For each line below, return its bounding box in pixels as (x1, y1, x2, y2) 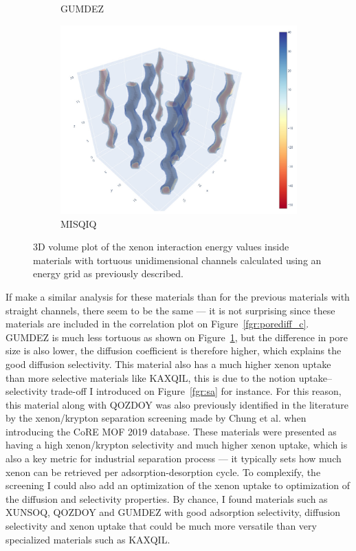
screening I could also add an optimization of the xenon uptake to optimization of (5, 478, 351, 493)
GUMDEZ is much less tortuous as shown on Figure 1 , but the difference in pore (5, 329, 348, 344)
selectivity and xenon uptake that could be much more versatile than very (5, 519, 317, 533)
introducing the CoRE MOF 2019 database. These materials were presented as (5, 424, 337, 438)
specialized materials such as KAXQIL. (5, 532, 170, 546)
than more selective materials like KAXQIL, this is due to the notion (5, 370, 296, 385)
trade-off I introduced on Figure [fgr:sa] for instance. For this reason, (50, 384, 342, 398)
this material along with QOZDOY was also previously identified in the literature (5, 397, 348, 411)
